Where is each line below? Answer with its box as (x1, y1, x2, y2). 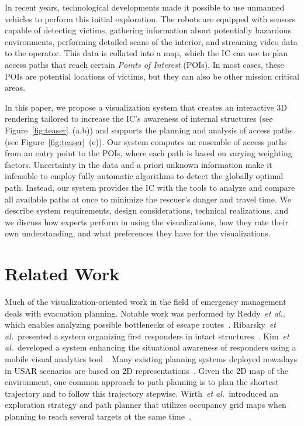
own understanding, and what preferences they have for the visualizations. (5, 227, 271, 239)
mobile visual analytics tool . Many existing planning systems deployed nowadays (5, 352, 298, 365)
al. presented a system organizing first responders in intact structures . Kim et (5, 329, 289, 342)
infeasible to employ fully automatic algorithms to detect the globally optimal (5, 170, 284, 182)
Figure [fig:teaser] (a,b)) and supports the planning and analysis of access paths (5, 123, 293, 136)
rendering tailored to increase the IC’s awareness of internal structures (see (5, 112, 273, 125)
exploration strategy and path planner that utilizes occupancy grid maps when (5, 398, 286, 411)
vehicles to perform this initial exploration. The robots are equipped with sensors (5, 12, 295, 25)
